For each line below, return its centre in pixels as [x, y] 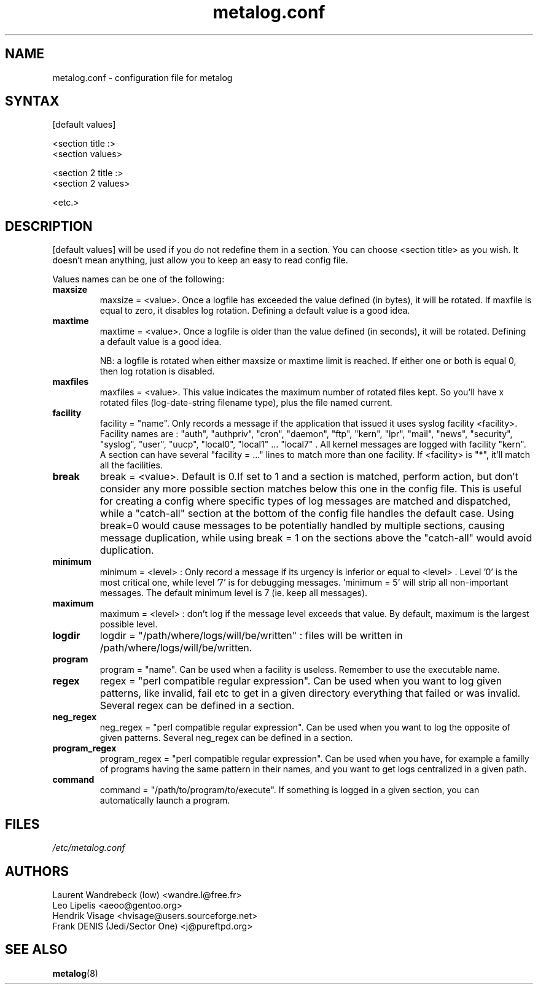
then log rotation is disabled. [157, 371]
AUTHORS [37, 871]
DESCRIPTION [49, 226]
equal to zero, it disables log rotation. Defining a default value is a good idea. [255, 311]
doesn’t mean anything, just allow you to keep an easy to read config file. [200, 260]
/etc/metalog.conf [89, 848]
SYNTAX [32, 101]
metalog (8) [75, 973]
